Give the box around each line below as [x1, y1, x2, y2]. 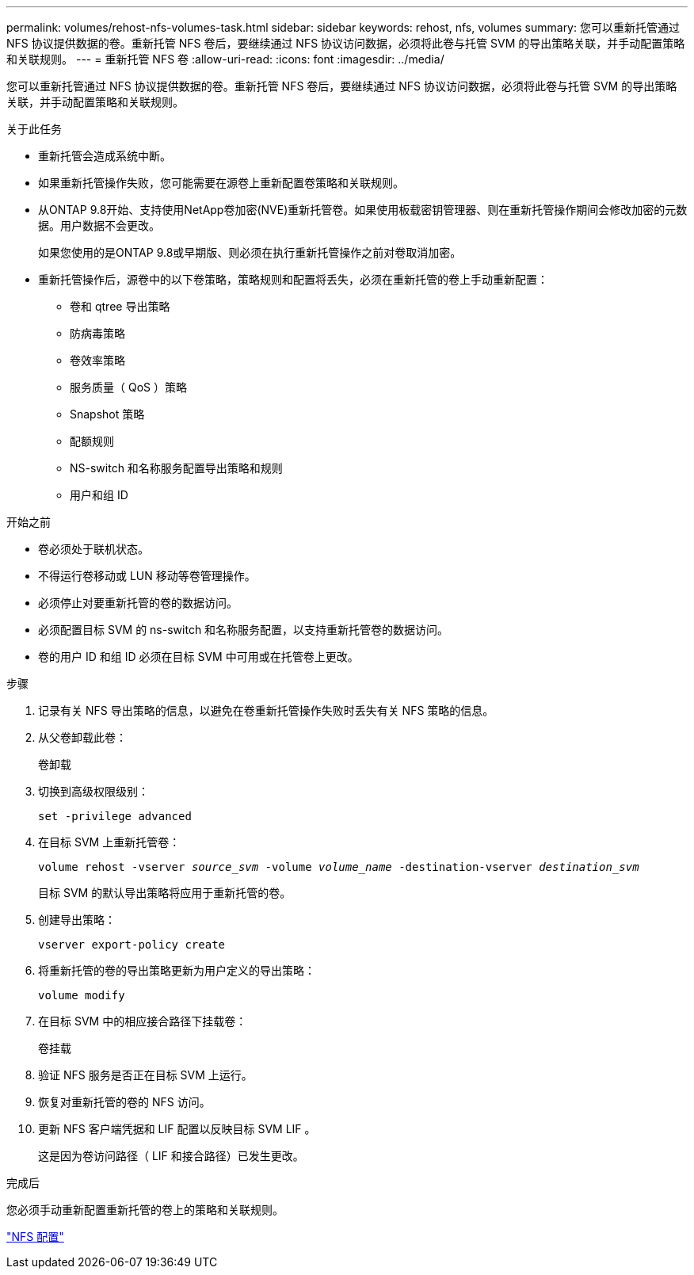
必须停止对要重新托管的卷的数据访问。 [38, 596, 238, 609]
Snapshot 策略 [70, 407, 145, 421]
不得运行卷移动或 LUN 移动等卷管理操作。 [38, 569, 256, 582]
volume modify [38, 989, 125, 1002]
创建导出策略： [38, 913, 116, 926]
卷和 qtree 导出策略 [70, 300, 170, 313]
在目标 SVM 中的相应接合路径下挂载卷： [38, 1014, 247, 1028]
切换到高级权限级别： [38, 784, 149, 798]
